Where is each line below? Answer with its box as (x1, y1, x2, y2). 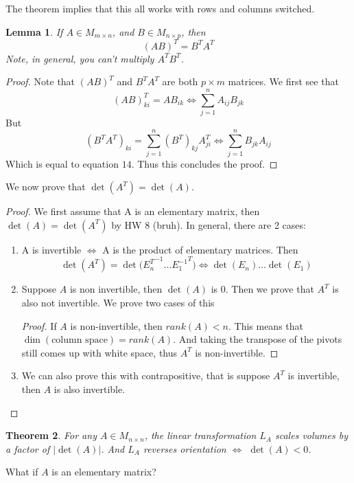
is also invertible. (54, 381, 126, 396)
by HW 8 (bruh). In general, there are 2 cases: (111, 217, 306, 232)
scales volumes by (275, 428, 348, 442)
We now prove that (5, 179, 86, 194)
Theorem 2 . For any (5, 428, 97, 442)
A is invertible (21, 242, 82, 256)
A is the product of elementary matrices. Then (102, 242, 298, 256)
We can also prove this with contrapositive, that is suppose (21, 368, 270, 383)
